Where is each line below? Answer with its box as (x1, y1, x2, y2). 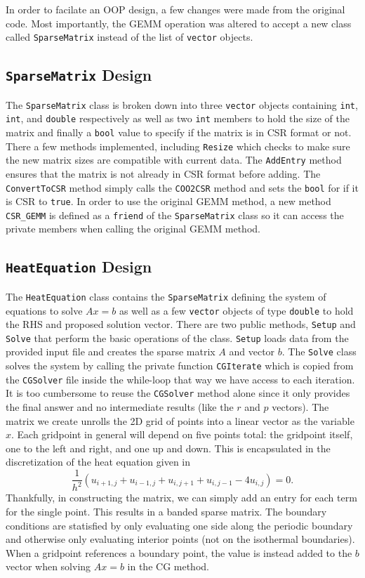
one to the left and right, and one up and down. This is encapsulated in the (6, 440, 331, 455)
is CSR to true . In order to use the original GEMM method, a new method (6, 194, 331, 209)
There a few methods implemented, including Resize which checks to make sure (6, 138, 350, 153)
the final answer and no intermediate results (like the (6, 400, 234, 414)
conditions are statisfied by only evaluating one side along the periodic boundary (6, 518, 353, 532)
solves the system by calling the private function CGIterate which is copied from (6, 358, 354, 373)
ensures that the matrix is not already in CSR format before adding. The (6, 166, 321, 180)
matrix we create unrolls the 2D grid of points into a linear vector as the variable (6, 413, 354, 428)
